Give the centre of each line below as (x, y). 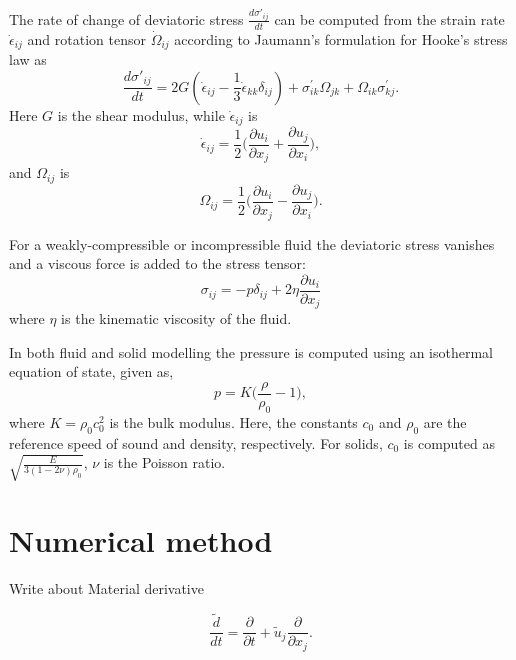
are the (445, 421)
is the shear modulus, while (141, 114)
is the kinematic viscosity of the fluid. (176, 318)
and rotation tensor (86, 38)
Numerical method (141, 539)
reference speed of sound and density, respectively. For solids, (196, 442)
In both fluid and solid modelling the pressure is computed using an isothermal (251, 351)
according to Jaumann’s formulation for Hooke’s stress (341, 38)
